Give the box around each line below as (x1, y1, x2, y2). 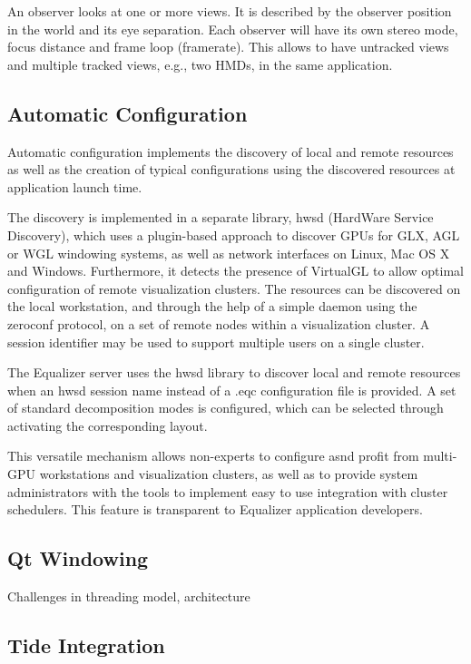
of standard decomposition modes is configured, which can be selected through (7, 398, 444, 417)
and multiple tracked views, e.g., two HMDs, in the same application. (7, 54, 393, 73)
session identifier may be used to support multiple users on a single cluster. (7, 332, 425, 351)
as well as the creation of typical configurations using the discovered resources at (7, 160, 456, 179)
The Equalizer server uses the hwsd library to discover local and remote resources (7, 363, 461, 382)
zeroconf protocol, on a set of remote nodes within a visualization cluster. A (7, 314, 430, 333)
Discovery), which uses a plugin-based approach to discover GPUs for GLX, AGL (7, 225, 460, 244)
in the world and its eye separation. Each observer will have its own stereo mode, (7, 19, 458, 38)
